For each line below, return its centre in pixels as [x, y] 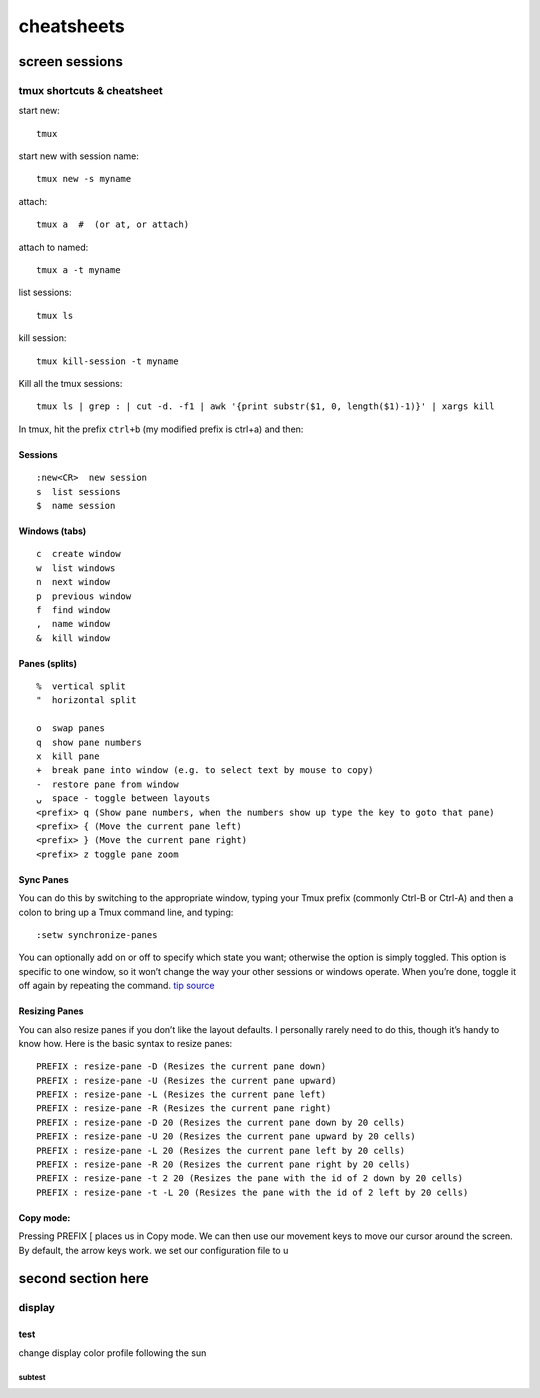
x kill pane [68, 756]
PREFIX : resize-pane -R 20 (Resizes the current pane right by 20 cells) [223, 1164]
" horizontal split [86, 700]
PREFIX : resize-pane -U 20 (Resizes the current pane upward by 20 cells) [226, 1136]
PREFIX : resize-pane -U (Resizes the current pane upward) [186, 1080]
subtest [32, 1378]
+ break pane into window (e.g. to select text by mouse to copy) [205, 770]
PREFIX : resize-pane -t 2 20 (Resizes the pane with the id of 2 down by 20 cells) [250, 1178]
